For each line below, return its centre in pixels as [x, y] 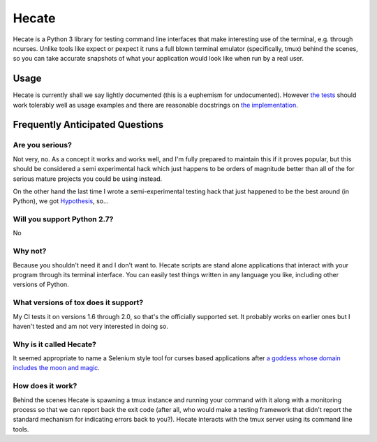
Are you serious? [43, 145]
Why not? [30, 251]
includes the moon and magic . [57, 368]
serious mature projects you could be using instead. [88, 179]
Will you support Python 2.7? [63, 219]
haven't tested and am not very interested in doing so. [91, 326]
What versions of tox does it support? [78, 302]
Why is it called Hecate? [55, 344]
